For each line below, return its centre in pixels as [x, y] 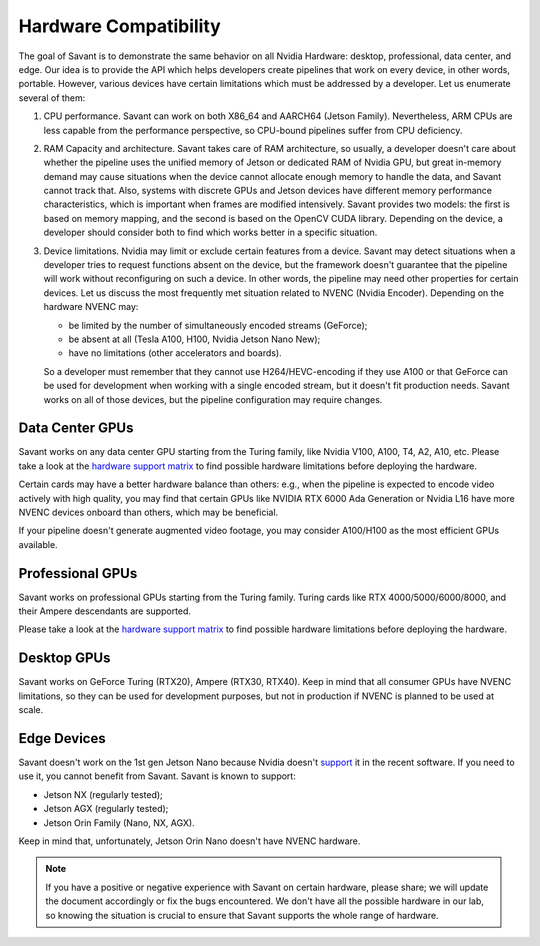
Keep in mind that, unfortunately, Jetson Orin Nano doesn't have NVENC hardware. [189, 841]
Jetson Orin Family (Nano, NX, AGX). [119, 822]
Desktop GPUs [64, 658]
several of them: [52, 97]
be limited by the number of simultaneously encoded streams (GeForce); [218, 325]
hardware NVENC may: [91, 307]
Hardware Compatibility [120, 26]
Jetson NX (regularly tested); [103, 794]
